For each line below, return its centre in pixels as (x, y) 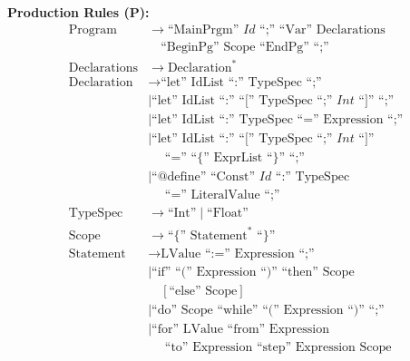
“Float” (228, 214)
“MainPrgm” (203, 29)
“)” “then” (289, 273)
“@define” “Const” (204, 177)
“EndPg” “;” (294, 47)
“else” (185, 292)
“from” (246, 330)
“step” (274, 348)
